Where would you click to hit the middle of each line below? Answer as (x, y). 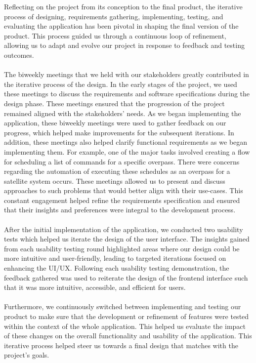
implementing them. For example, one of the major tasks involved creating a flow (127, 151)
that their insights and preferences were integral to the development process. (120, 210)
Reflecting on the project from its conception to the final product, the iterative (123, 6)
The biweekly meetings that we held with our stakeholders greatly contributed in (127, 74)
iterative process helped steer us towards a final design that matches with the (121, 345)
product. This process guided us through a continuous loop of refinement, (115, 35)
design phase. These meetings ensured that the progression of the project (114, 103)
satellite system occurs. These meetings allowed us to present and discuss (115, 181)
